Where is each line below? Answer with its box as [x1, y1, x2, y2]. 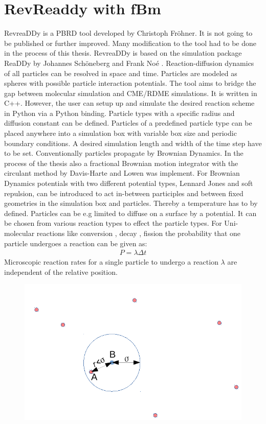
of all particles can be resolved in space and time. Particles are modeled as [4, 67, 237, 78]
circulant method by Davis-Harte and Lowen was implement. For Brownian [4, 168, 240, 178]
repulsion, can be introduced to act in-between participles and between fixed [4, 187, 243, 198]
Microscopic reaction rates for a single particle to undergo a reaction [4, 256, 218, 267]
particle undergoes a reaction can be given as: [4, 238, 147, 248]
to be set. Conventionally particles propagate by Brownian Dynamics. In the [4, 148, 243, 158]
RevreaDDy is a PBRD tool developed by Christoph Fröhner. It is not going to [4, 28, 253, 38]
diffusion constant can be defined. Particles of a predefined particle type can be [4, 117, 252, 128]
